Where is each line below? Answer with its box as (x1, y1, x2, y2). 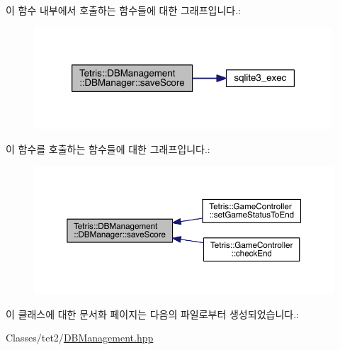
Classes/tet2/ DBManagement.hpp (6, 330, 154, 345)
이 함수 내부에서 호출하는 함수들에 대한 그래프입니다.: (6, 3, 241, 17)
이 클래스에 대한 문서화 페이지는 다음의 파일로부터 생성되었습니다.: (6, 306, 299, 321)
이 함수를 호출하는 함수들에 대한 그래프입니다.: (6, 142, 210, 157)
